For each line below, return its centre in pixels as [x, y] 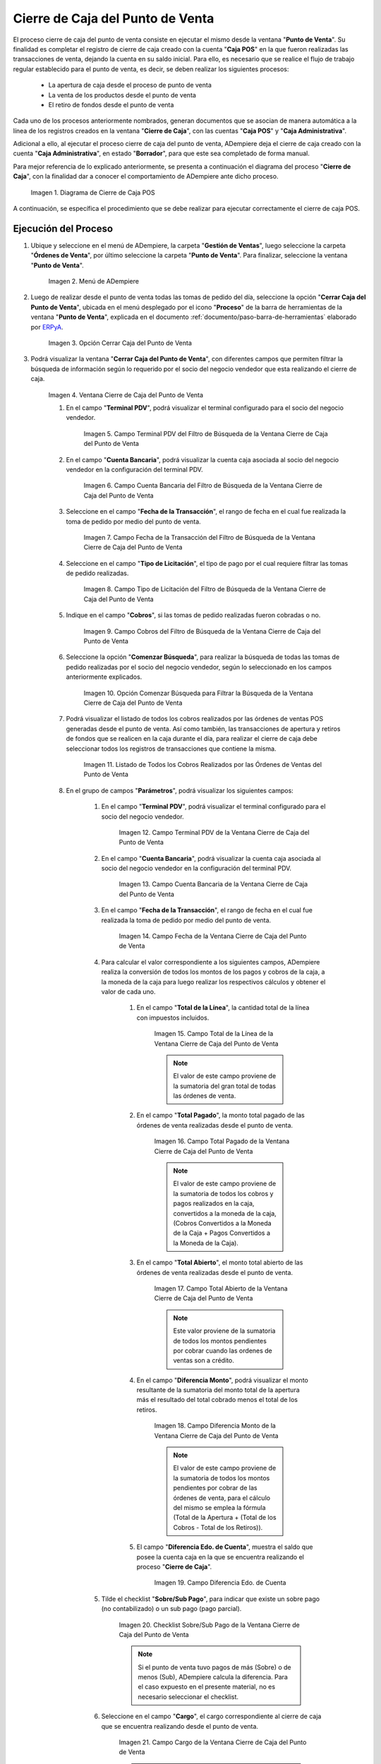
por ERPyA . [47, 327]
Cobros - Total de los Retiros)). [218, 1527]
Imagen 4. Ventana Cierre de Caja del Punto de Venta [126, 394]
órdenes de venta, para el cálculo [222, 1498]
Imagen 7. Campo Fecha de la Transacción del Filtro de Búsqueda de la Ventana [199, 537]
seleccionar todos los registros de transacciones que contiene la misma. [171, 749]
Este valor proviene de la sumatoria [224, 1331]
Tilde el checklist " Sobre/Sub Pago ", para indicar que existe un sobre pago [211, 1599]
